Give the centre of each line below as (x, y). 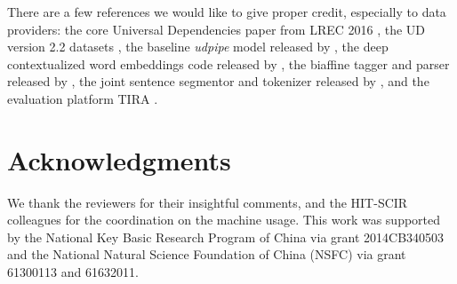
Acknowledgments (119, 159)
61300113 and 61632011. (73, 272)
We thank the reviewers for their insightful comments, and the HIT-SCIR (208, 202)
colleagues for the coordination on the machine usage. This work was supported (224, 220)
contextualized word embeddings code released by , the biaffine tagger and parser (228, 63)
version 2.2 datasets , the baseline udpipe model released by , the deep (198, 47)
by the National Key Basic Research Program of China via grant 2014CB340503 (226, 237)
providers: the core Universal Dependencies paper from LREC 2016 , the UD (216, 29)
